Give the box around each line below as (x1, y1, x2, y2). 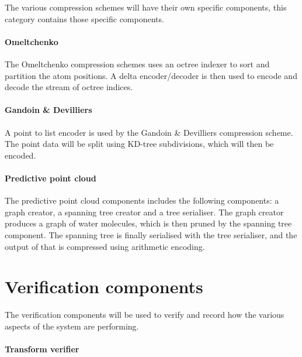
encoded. (5, 149, 36, 161)
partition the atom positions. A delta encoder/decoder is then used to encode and (5, 69, 297, 81)
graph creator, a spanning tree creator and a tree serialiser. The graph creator (5, 205, 284, 218)
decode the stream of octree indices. (5, 81, 133, 93)
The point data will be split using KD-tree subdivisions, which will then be (5, 138, 274, 150)
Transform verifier (5, 343, 79, 355)
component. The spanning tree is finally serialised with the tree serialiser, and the (5, 228, 297, 241)
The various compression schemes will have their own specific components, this (5, 1, 287, 13)
